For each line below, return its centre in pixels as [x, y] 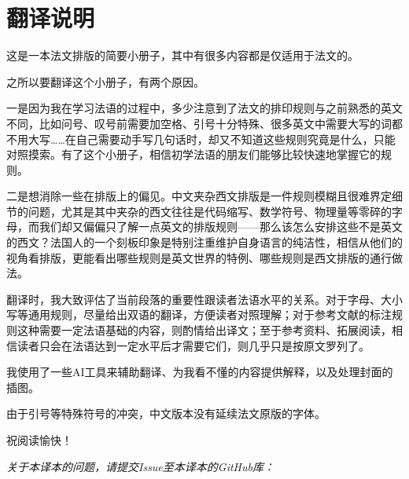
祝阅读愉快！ [39, 440]
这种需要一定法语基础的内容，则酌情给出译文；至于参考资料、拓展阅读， [204, 330]
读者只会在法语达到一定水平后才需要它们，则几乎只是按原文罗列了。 [193, 345]
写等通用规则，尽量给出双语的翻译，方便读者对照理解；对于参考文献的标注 [199, 314]
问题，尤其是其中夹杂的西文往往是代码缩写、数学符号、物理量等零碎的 [210, 211]
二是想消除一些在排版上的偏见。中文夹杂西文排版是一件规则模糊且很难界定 [199, 196]
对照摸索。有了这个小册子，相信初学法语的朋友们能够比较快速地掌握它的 [193, 154]
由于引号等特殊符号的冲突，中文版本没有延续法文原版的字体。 [166, 413]
